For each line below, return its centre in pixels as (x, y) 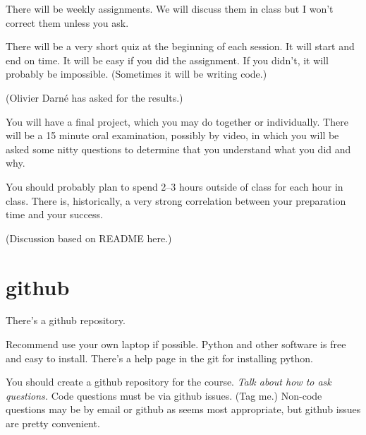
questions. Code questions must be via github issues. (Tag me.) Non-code (164, 395)
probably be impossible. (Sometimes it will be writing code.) (136, 74)
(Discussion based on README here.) (89, 238)
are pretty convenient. (53, 423)
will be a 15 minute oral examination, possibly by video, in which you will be (172, 135)
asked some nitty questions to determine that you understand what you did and (178, 149)
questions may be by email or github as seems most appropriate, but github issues (183, 409)
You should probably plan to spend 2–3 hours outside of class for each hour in (175, 186)
